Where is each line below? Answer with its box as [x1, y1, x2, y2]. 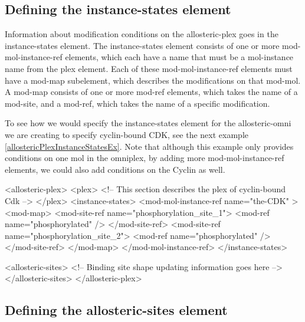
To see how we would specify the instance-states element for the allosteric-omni [5, 117, 291, 129]
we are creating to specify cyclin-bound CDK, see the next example [5, 128, 248, 140]
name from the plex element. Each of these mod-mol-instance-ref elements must [5, 62, 293, 74]
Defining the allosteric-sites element [5, 301, 228, 319]
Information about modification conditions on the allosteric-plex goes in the [5, 28, 278, 40]
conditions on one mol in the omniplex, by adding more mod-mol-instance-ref [5, 152, 284, 164]
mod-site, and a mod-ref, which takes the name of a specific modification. [5, 97, 270, 109]
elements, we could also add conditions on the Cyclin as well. [5, 163, 225, 175]
